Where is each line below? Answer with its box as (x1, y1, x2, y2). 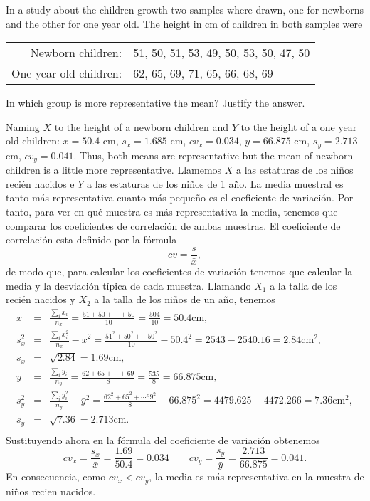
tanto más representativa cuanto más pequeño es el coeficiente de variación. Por (6, 190, 354, 205)
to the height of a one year (240, 119, 357, 134)
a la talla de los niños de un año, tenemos (94, 292, 275, 307)
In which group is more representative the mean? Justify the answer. (6, 95, 305, 110)
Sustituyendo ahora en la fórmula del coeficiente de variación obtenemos (6, 432, 320, 447)
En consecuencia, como (6, 469, 106, 484)
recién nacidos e (6, 176, 75, 191)
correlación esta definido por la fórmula (6, 232, 177, 247)
